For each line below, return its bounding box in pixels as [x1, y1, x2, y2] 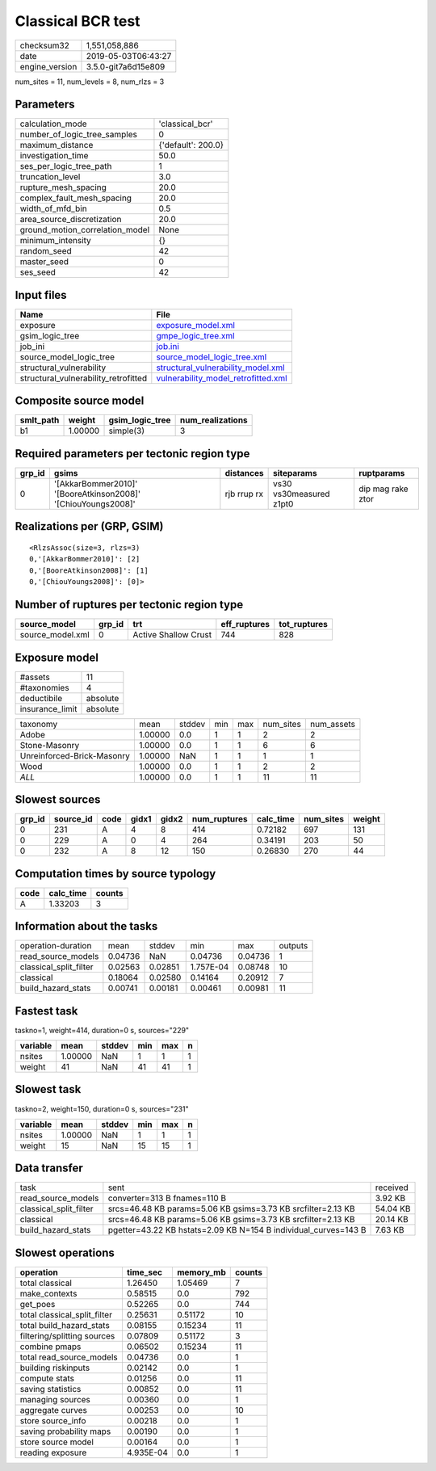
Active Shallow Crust [132, 629, 212, 641]
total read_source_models [19, 1351, 119, 1363]
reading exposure [19, 1447, 87, 1458]
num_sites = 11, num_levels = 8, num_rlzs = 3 [15, 77, 165, 86]
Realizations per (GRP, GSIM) [15, 519, 164, 533]
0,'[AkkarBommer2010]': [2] [29, 554, 140, 564]
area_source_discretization [19, 214, 122, 225]
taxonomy [19, 718, 58, 729]
